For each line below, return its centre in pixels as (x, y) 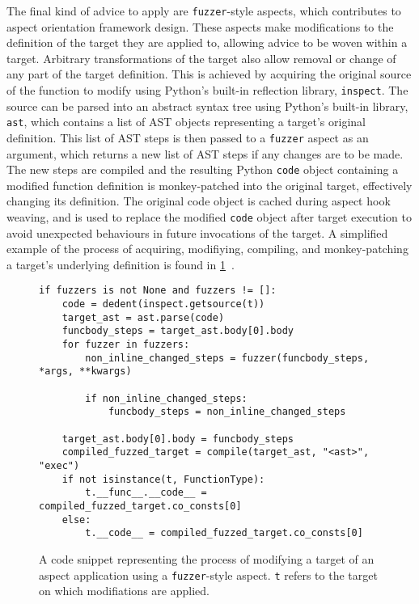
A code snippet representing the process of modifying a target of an (207, 558)
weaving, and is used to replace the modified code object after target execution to (209, 217)
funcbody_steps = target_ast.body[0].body (178, 331)
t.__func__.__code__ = (146, 493)
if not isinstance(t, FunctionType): (163, 479)
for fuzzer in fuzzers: (126, 345)
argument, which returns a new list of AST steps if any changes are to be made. (205, 153)
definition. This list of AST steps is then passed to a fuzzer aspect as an (188, 137)
